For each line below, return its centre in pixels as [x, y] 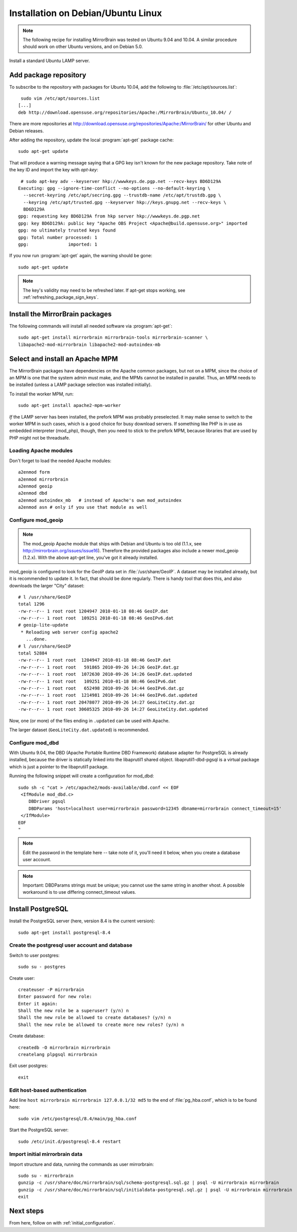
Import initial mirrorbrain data [46, 1154]
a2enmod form [34, 472]
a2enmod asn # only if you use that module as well [83, 507]
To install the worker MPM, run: [41, 394]
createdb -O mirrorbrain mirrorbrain [64, 1047]
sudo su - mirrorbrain [46, 1176]
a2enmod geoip [35, 486]
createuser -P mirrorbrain [51, 989]
